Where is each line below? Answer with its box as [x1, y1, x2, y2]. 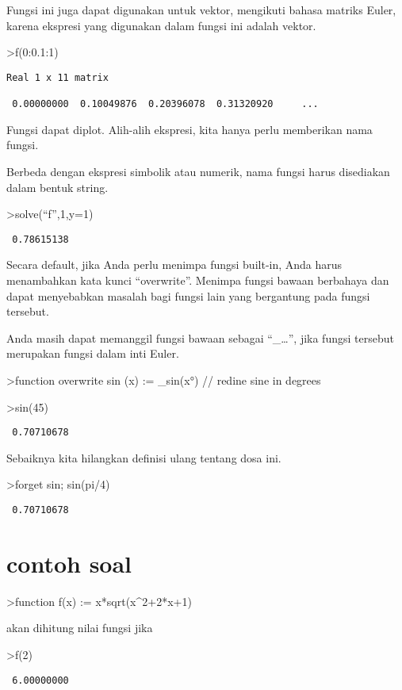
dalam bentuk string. [6, 178, 109, 195]
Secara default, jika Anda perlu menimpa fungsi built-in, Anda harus [6, 256, 343, 273]
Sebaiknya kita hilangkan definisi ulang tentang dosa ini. [6, 449, 281, 466]
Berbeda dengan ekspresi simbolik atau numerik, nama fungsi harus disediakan [6, 163, 390, 179]
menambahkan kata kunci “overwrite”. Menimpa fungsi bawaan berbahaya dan [6, 271, 389, 288]
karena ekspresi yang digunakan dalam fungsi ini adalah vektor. [6, 17, 316, 33]
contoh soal [6, 546, 132, 579]
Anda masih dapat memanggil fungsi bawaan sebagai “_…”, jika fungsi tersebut [6, 329, 394, 346]
